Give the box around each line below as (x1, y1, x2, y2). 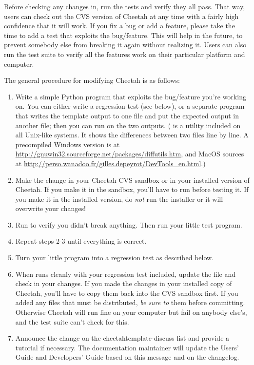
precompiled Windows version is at (15, 139, 120, 149)
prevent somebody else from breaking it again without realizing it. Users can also (4, 39, 247, 50)
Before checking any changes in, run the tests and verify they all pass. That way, (4, 1, 245, 11)
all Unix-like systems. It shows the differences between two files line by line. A (15, 130, 249, 140)
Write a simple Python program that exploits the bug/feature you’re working (15, 91, 246, 101)
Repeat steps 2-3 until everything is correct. (15, 236, 147, 246)
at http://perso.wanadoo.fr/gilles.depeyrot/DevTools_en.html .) (15, 158, 206, 168)
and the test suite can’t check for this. (15, 316, 129, 327)
